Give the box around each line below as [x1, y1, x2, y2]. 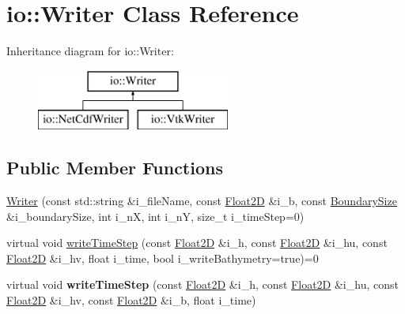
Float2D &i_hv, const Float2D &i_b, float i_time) [6, 292, 256, 308]
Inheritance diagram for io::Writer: [6, 43, 174, 59]
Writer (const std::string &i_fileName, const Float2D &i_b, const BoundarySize [6, 193, 397, 209]
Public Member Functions [6, 155, 223, 180]
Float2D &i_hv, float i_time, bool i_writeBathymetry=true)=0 [6, 249, 319, 266]
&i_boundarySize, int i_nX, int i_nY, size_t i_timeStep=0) [6, 207, 305, 224]
